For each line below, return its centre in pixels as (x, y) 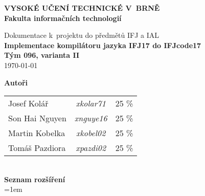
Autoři (16, 82)
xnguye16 (91, 118)
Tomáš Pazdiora (37, 148)
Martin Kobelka (37, 133)
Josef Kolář (28, 103)
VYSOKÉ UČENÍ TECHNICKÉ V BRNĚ (82, 8)
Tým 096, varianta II (42, 55)
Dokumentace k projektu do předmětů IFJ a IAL (82, 35)
